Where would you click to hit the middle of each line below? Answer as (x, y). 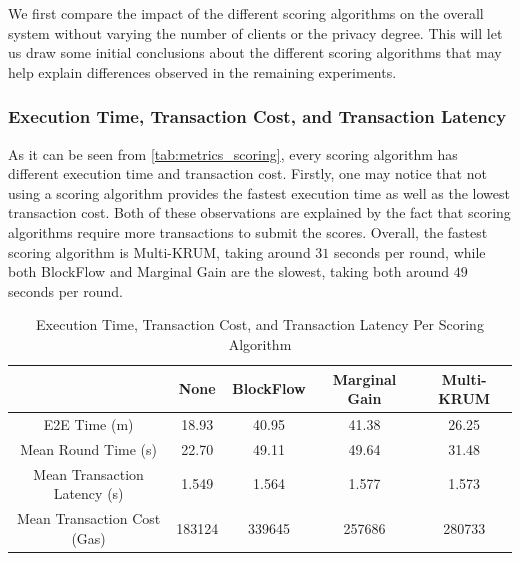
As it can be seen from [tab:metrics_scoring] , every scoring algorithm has (233, 153)
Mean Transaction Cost (88, 518)
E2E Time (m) (88, 423)
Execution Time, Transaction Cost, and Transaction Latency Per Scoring (260, 324)
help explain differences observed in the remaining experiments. (202, 71)
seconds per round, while (410, 251)
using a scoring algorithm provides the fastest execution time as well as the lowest (259, 192)
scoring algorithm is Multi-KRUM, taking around (159, 251)
